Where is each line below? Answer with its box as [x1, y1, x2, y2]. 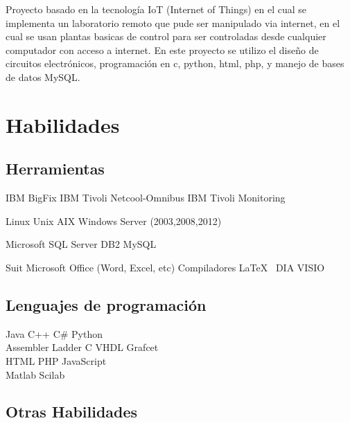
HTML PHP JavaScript [6, 353, 107, 368]
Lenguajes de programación [6, 294, 207, 315]
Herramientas [6, 158, 105, 179]
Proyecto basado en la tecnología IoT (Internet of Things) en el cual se [6, 2, 307, 16]
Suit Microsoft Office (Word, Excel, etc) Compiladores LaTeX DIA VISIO [6, 260, 325, 274]
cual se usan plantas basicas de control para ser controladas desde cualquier [6, 29, 326, 44]
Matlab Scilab [6, 367, 65, 381]
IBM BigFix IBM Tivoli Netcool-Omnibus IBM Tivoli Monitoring [6, 190, 286, 205]
